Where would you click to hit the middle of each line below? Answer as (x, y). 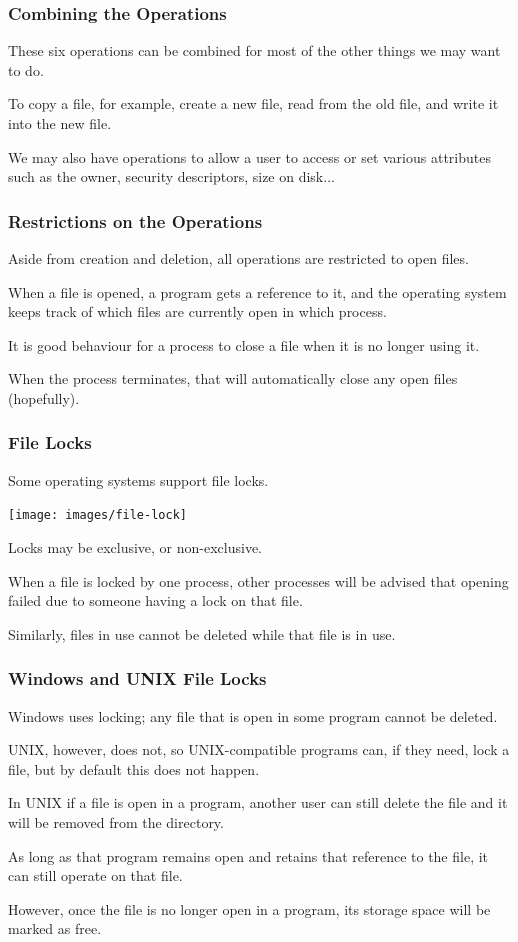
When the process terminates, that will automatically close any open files (233, 378)
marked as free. (55, 928)
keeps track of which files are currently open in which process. (197, 311)
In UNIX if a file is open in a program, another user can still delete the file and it (258, 802)
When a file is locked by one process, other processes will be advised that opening (258, 580)
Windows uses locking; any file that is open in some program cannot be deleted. (253, 715)
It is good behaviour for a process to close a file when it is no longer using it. (244, 344)
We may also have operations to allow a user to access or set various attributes (249, 156)
